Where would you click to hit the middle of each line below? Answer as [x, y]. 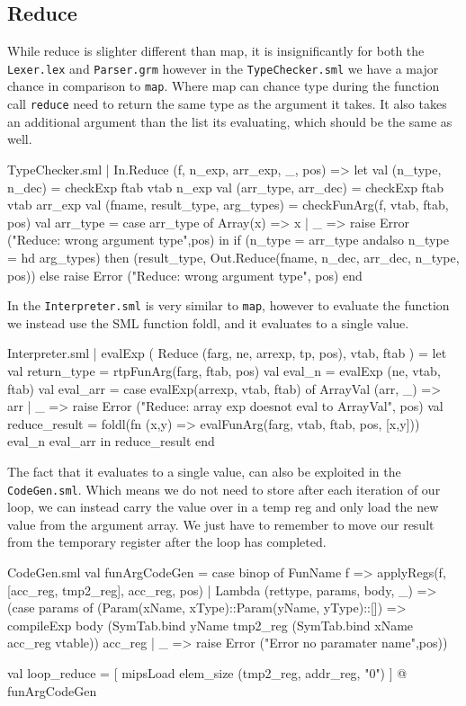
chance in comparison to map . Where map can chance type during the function [224, 86]
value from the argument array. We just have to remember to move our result [221, 524]
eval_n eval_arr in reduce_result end [111, 441]
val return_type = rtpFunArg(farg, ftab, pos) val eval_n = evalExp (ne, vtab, [224, 370]
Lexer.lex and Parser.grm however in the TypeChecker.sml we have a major [223, 68]
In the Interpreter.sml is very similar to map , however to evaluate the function [229, 305]
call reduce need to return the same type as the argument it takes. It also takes [227, 104]
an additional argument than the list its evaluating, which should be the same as [230, 121]
